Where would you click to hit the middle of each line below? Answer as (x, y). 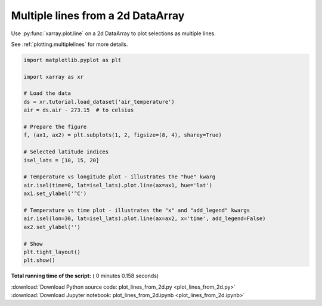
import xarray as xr (53, 77)
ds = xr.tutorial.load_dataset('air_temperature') (99, 102)
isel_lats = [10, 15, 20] (61, 160)
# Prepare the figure (55, 127)
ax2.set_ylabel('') (52, 227)
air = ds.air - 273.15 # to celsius (79, 110)
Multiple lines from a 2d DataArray (98, 16)
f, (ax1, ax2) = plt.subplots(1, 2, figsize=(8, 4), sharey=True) (123, 135)
